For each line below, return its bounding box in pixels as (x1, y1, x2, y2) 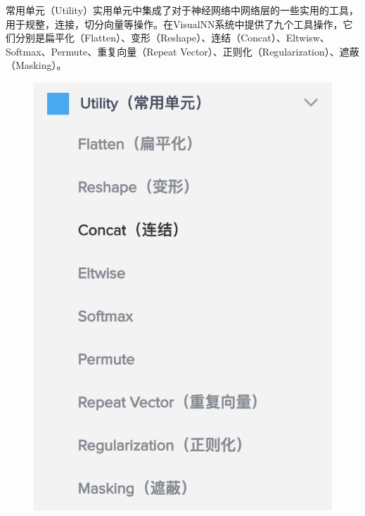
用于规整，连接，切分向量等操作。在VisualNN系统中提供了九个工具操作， (6, 16, 343, 31)
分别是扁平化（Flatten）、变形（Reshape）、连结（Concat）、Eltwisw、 (15, 30, 330, 45)
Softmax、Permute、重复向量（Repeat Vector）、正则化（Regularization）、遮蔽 (6, 44, 359, 58)
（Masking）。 (6, 58, 67, 72)
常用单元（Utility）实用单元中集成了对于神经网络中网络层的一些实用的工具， (6, 3, 359, 17)
